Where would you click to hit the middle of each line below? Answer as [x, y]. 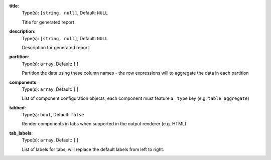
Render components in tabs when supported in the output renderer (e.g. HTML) [104, 124]
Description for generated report [55, 47]
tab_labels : [21, 133]
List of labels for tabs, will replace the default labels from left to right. [93, 149]
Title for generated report [48, 22]
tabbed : [18, 107]
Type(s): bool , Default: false [53, 115]
